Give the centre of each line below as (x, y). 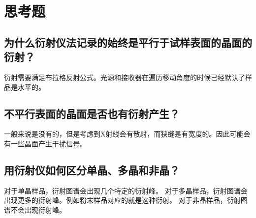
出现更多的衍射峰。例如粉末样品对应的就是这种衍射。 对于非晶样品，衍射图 (126, 200)
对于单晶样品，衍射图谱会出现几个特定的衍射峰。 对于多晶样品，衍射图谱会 (126, 190)
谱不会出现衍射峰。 (35, 209)
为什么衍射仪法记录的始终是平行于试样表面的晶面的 (128, 42)
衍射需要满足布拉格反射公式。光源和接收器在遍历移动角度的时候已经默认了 (125, 77)
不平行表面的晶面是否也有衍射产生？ (92, 113)
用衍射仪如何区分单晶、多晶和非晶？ (92, 170)
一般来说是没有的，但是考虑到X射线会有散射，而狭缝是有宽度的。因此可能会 (127, 134)
